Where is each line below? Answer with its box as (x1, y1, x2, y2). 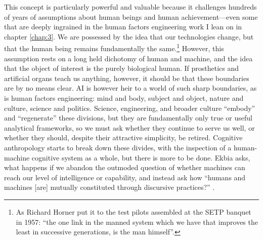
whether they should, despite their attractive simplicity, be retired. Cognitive (4, 132, 243, 143)
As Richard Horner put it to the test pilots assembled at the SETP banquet (16, 206, 251, 217)
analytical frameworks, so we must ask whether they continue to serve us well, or (4, 122, 255, 133)
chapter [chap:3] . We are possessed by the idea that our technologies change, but (4, 31, 254, 42)
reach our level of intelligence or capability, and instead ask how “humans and (4, 172, 246, 182)
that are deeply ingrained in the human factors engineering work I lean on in (4, 21, 242, 32)
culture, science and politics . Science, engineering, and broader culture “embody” (4, 102, 255, 113)
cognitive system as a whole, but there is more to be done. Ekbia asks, (31, 152, 250, 163)
